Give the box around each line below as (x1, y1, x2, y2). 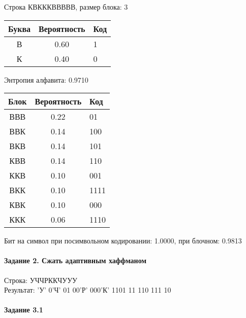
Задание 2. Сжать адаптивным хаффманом (4, 255, 146, 266)
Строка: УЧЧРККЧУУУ (4, 274, 78, 285)
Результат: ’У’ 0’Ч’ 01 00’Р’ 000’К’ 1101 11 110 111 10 (4, 285, 171, 295)
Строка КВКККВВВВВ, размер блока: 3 (4, 2, 128, 12)
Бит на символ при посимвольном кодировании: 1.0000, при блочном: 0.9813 (4, 235, 242, 246)
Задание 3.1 (4, 304, 43, 315)
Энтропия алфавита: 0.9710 (4, 74, 88, 85)
